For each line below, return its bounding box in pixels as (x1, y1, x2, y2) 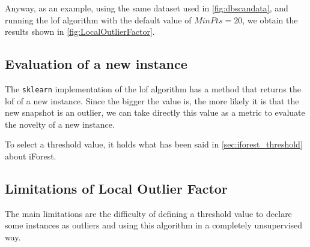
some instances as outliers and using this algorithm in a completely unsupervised (5, 219, 303, 231)
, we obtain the (242, 13, 298, 26)
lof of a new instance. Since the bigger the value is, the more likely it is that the (5, 94, 299, 107)
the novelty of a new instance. (5, 118, 115, 130)
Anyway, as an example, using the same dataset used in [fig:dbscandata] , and (5, 2, 288, 14)
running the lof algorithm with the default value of (5, 13, 192, 26)
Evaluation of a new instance (5, 55, 187, 73)
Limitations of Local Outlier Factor (5, 179, 228, 197)
